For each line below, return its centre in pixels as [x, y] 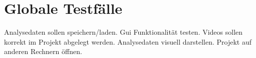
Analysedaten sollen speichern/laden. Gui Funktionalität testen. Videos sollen [123, 32]
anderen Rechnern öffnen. [43, 51]
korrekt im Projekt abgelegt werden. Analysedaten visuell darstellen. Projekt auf [128, 41]
